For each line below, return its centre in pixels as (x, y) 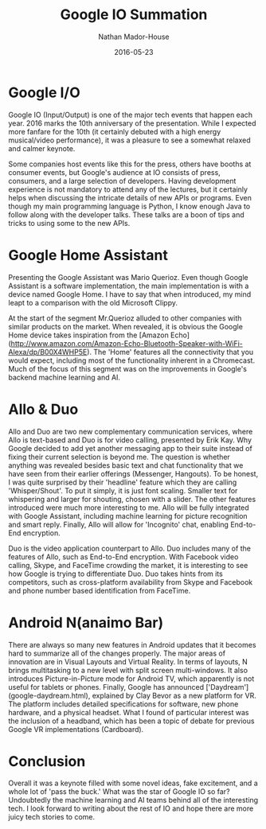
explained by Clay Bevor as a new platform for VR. (174, 695)
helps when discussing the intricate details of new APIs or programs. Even (130, 197)
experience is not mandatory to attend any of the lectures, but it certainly (128, 189)
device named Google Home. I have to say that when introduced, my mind (130, 294)
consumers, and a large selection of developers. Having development (122, 181)
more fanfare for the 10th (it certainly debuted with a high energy (115, 131)
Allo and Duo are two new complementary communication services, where (131, 431)
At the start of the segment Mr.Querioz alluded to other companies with (125, 318)
